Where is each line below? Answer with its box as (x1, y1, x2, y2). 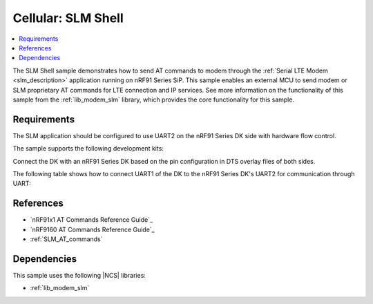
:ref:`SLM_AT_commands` (30, 235, 103, 243)
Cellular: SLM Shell (12, 10, 124, 26)
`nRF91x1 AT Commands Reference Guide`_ (30, 216, 153, 224)
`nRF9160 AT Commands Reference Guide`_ (30, 225, 155, 234)
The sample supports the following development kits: (12, 144, 164, 153)
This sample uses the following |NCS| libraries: (12, 271, 146, 279)
